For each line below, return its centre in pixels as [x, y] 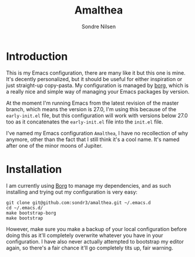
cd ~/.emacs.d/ [25, 208]
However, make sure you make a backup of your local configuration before [96, 229]
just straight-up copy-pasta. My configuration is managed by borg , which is [97, 85]
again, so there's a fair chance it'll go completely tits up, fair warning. [90, 248]
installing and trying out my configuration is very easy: [72, 192]
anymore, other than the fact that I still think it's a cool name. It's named [93, 139]
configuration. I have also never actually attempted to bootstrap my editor [95, 241]
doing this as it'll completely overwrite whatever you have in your [85, 235]
